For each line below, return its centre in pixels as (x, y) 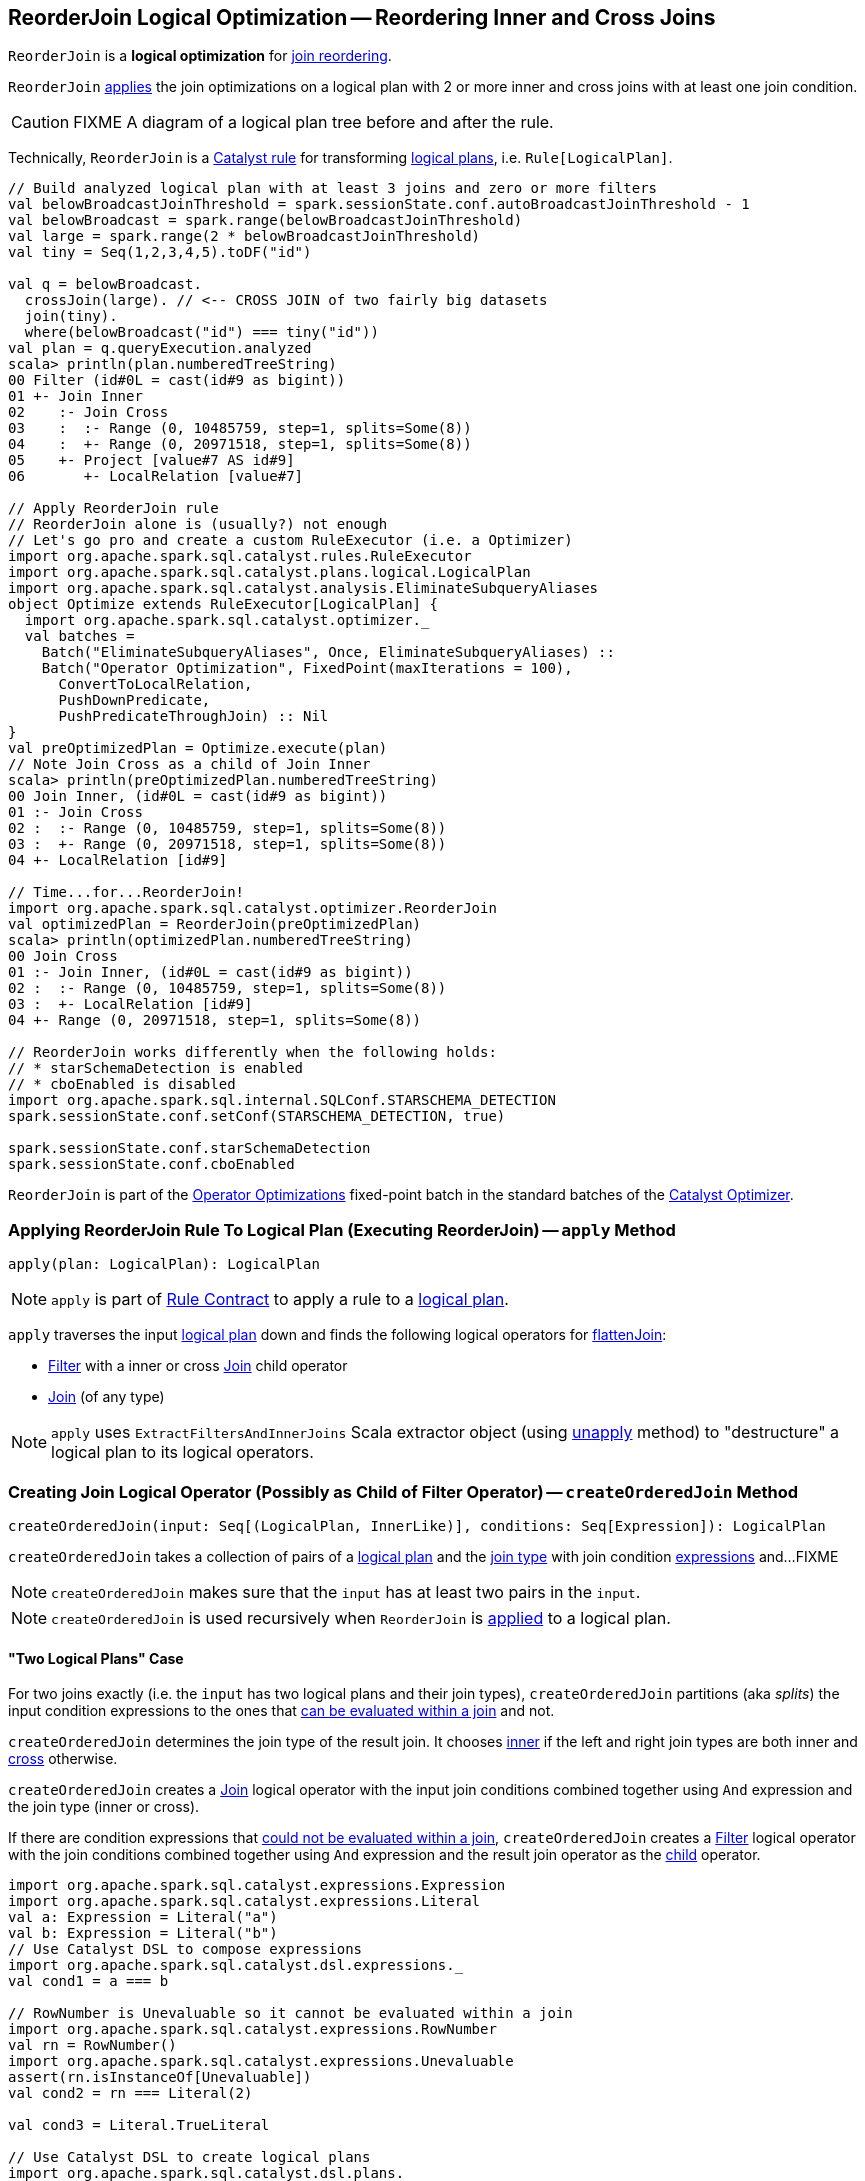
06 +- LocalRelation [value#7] (156, 476)
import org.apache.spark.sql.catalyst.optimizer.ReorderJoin (252, 908)
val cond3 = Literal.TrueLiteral (139, 2125)
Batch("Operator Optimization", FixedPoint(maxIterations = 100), (307, 668)
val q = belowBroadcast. (105, 284)
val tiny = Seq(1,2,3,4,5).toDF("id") (160, 252)
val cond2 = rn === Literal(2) (130, 2093)
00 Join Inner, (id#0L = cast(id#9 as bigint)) (198, 796)
